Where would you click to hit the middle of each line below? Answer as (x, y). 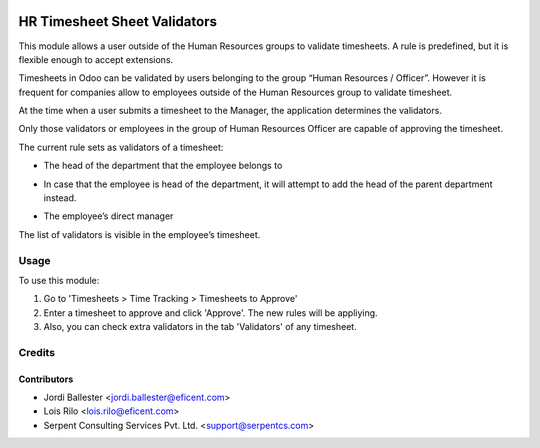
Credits (36, 352)
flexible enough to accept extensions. (96, 59)
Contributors (46, 379)
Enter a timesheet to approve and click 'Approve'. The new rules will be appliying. (211, 312)
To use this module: (59, 280)
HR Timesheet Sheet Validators (117, 21)
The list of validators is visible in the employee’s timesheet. (139, 234)
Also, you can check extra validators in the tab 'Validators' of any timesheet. (200, 327)
